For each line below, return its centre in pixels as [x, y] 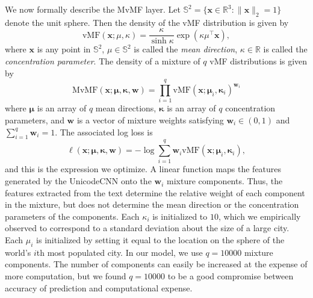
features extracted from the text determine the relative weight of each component [155, 192]
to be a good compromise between [231, 276]
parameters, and [35, 120]
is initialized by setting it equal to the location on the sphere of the [160, 240]
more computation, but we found [66, 276]
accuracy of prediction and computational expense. [99, 287]
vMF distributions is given [259, 61]
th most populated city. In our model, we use [119, 252]
